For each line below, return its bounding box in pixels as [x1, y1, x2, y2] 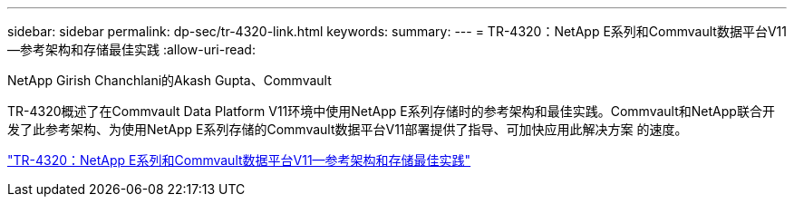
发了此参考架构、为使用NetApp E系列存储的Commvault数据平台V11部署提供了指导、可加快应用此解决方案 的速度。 [7, 121, 688, 137]
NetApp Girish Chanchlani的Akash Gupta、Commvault [7, 73, 332, 88]
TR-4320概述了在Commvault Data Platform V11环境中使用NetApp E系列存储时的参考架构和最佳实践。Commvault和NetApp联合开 [7, 103, 775, 119]
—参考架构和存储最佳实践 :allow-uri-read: [7, 42, 256, 57]
